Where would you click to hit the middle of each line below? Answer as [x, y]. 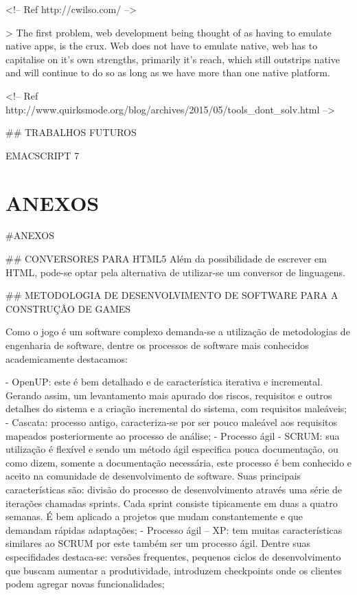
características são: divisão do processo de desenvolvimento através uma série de [174, 489]
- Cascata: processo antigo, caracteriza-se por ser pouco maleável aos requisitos [171, 422]
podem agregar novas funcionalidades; [85, 584]
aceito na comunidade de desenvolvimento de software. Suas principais [153, 476]
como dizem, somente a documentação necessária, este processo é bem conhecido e [179, 462]
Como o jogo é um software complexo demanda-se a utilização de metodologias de [178, 332]
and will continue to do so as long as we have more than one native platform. [168, 72]
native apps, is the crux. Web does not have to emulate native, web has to [162, 46]
